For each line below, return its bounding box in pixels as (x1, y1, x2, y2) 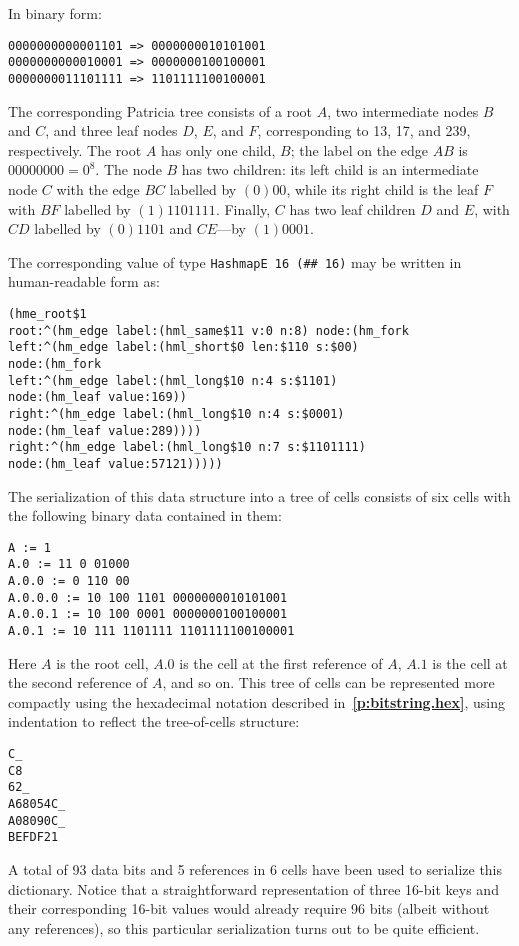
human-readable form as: (8, 271, 160, 292)
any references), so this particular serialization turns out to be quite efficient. (8, 917, 480, 938)
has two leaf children (289, 198, 416, 219)
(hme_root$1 (8, 306, 87, 321)
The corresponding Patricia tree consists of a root (8, 100, 313, 121)
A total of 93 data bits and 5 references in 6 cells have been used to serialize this (8, 858, 503, 879)
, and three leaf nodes (45, 120, 178, 141)
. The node (95, 159, 162, 180)
